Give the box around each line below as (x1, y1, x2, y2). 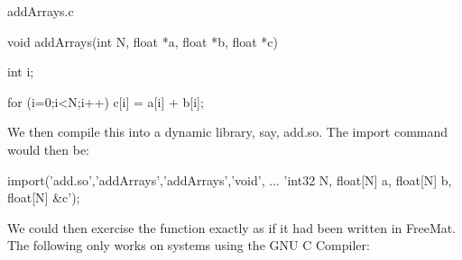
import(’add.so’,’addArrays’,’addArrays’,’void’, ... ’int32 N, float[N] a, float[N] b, (7, 170, 452, 189)
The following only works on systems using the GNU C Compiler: (7, 236, 370, 255)
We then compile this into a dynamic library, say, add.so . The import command (7, 122, 448, 141)
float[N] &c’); (7, 188, 80, 207)
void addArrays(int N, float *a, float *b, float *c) (7, 31, 279, 50)
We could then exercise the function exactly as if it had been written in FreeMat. (7, 218, 457, 237)
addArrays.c (7, 2, 74, 20)
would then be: (7, 139, 90, 158)
